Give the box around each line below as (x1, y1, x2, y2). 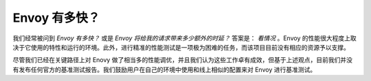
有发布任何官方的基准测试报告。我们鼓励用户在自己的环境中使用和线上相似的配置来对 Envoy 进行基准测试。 (12, 65, 316, 74)
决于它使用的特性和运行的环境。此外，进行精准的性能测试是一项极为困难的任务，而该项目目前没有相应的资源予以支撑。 (12, 43, 350, 51)
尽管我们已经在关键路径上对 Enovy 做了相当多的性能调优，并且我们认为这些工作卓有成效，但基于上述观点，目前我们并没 (12, 56, 353, 64)
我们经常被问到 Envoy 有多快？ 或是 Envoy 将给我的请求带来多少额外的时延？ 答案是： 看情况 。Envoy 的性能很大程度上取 (12, 34, 357, 42)
